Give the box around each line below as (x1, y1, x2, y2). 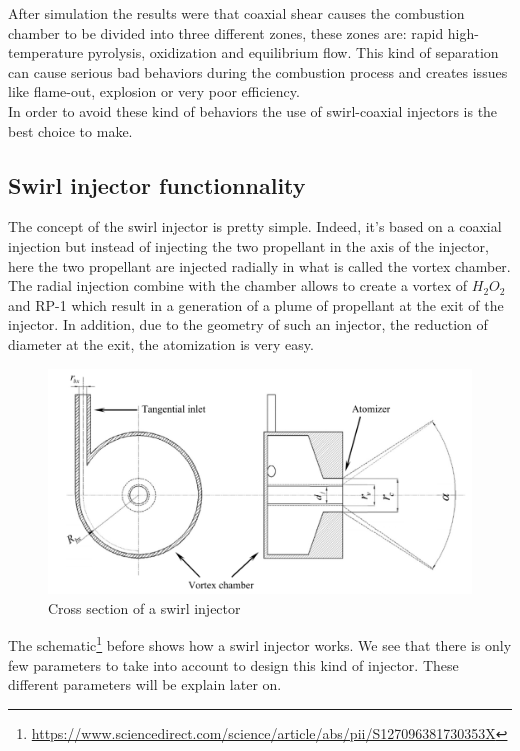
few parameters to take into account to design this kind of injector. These (8, 654, 459, 675)
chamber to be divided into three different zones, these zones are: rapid (8, 22, 444, 43)
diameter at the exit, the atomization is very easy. (8, 333, 314, 354)
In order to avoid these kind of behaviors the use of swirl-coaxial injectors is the (8, 100, 498, 121)
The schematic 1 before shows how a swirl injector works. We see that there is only (8, 632, 512, 656)
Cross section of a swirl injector (48, 597, 241, 618)
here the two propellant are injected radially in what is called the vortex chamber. (8, 255, 511, 276)
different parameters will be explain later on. (8, 674, 282, 695)
